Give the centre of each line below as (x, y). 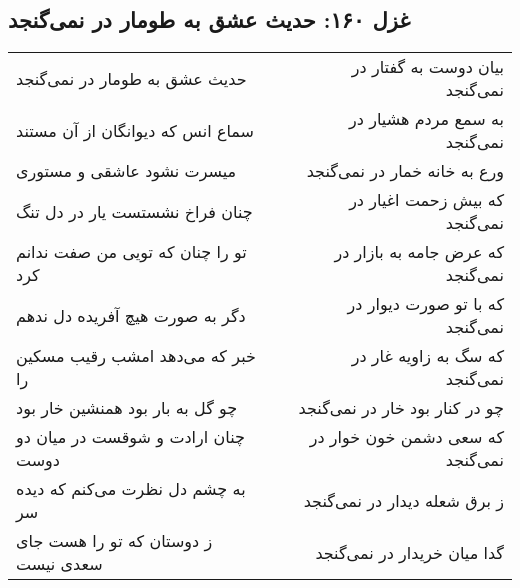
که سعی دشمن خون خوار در (406, 437)
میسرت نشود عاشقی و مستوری (126, 171)
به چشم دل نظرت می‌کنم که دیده (131, 489)
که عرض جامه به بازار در (419, 252)
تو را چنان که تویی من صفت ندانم (131, 252)
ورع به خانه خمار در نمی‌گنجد (405, 171)
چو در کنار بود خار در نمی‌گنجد (401, 408)
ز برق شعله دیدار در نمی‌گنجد (403, 500)
